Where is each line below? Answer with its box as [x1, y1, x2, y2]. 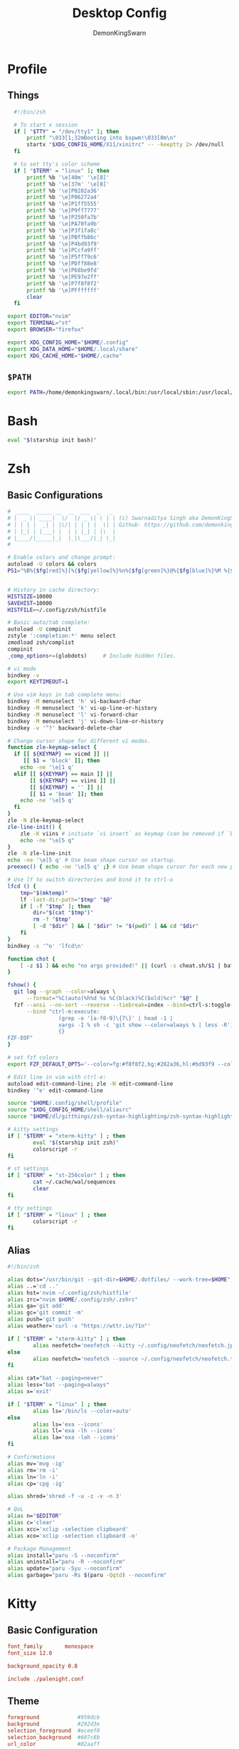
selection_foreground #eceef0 [7, 1728, 100, 1735]
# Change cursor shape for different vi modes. [7, 737, 152, 745]
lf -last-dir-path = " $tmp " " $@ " [20, 896, 113, 903]
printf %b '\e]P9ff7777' [26, 207, 100, 215]
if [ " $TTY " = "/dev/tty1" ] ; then [14, 128, 119, 135]
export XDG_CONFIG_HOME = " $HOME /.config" [7, 339, 129, 346]
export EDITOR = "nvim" [7, 312, 72, 320]
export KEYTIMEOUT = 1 [7, 678, 69, 685]
